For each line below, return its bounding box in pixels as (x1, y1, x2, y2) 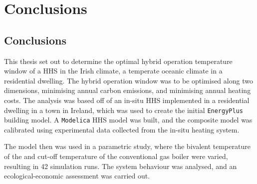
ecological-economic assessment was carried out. (4, 170, 150, 181)
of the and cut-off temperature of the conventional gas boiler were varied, (4, 151, 228, 161)
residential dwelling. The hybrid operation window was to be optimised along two (4, 75, 253, 85)
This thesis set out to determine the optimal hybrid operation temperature (4, 55, 233, 66)
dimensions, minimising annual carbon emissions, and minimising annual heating (4, 85, 251, 95)
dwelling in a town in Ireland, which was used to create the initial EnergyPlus (4, 104, 243, 115)
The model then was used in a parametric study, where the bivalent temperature (4, 141, 251, 151)
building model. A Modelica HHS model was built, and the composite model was (4, 114, 253, 125)
